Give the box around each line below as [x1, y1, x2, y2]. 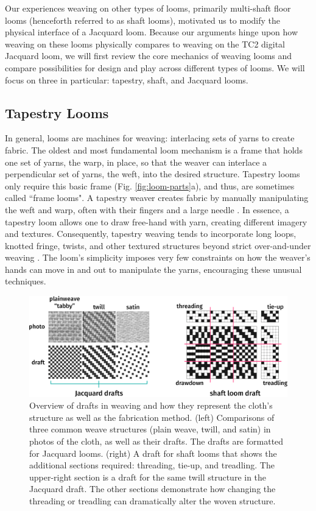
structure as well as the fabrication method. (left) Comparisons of [29, 411, 275, 423]
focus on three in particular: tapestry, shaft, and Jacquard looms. [5, 73, 248, 86]
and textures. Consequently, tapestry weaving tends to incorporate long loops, [5, 227, 297, 240]
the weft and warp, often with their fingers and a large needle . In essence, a [5, 203, 289, 216]
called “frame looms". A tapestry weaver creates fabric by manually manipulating [5, 191, 309, 204]
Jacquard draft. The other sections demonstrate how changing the [29, 482, 276, 495]
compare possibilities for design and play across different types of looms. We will [5, 61, 305, 74]
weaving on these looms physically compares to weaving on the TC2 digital [5, 37, 285, 50]
